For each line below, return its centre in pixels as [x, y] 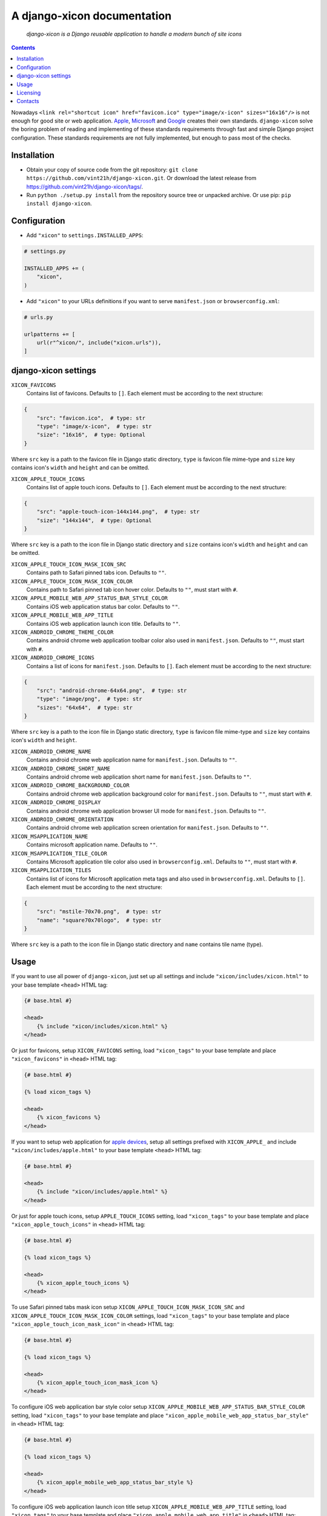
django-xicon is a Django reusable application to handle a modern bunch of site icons [134, 34]
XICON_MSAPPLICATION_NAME [50, 836]
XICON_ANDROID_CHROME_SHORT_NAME [61, 768]
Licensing [29, 92]
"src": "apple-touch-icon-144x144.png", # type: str [118, 512]
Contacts [28, 101]
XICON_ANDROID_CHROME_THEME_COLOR [62, 632]
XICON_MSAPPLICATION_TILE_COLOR [59, 853]
